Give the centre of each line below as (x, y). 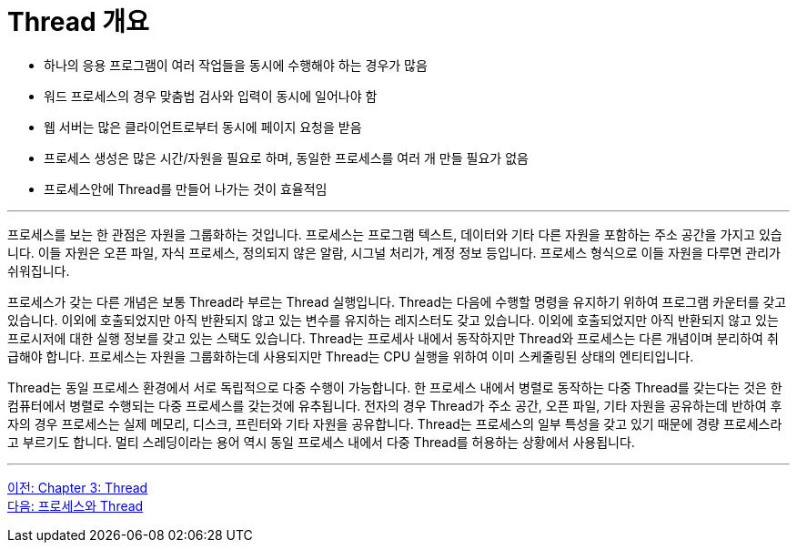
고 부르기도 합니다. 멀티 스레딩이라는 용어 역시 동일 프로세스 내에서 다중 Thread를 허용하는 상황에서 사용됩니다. (321, 442)
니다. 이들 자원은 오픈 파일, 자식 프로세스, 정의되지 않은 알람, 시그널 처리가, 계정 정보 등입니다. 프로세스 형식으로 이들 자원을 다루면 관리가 (394, 252)
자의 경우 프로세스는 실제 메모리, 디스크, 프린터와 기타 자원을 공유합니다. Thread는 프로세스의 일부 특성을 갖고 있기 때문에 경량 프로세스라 (395, 423)
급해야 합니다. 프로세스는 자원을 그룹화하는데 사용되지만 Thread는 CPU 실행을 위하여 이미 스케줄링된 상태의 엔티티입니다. (351, 356)
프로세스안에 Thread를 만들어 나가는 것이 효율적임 (186, 188)
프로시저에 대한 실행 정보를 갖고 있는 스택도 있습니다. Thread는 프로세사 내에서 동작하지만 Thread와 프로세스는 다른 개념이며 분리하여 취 (393, 338)
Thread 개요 (78, 22)
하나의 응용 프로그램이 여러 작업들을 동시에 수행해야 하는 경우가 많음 (236, 65)
